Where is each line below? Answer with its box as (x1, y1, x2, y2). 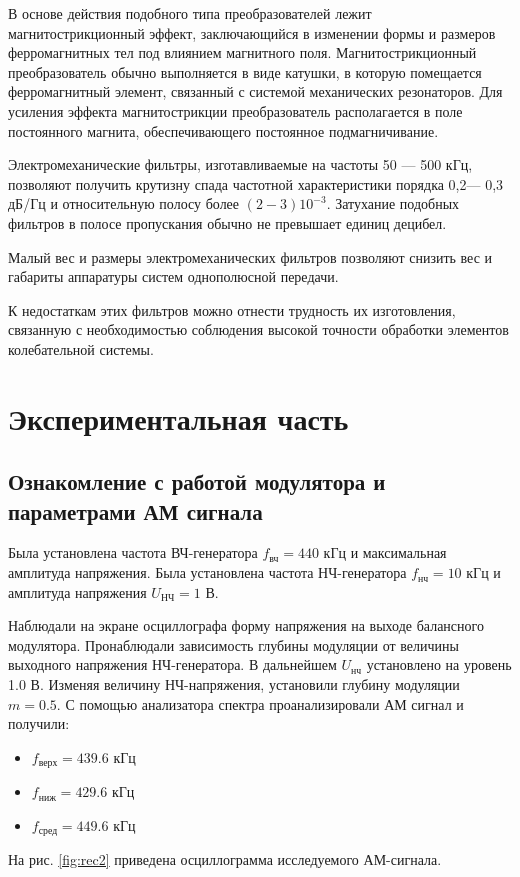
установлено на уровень (366, 654, 512, 675)
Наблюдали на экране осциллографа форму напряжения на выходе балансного (8, 615, 484, 636)
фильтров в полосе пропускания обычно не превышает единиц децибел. (8, 212, 447, 233)
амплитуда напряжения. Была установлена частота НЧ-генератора (8, 562, 407, 583)
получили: (8, 713, 70, 734)
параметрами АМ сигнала (8, 495, 263, 526)
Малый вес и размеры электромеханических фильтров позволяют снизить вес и (8, 246, 493, 267)
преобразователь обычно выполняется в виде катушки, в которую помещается (8, 61, 482, 82)
